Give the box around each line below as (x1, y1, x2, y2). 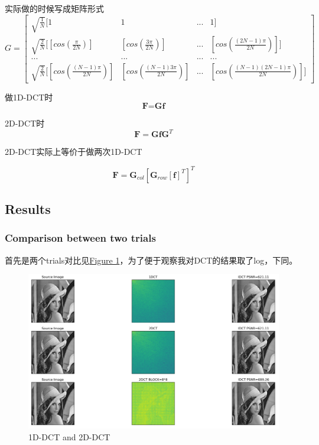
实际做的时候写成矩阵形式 (5, 2, 104, 14)
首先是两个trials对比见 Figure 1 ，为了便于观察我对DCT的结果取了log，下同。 (5, 254, 298, 266)
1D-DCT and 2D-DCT (28, 431, 110, 443)
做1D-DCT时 (5, 90, 53, 103)
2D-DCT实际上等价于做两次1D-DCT (5, 145, 142, 158)
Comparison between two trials (5, 230, 156, 245)
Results (5, 199, 51, 217)
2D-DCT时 (5, 117, 45, 129)
